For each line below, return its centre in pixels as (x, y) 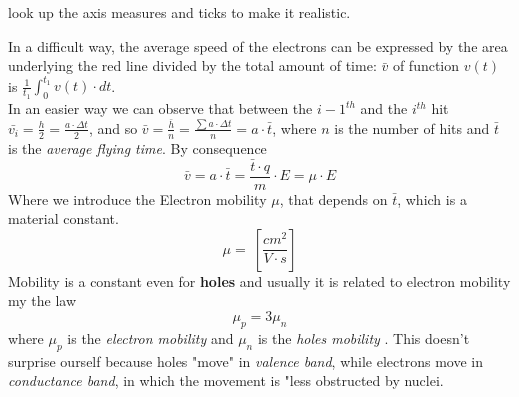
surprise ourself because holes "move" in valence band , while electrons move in (245, 360)
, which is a (432, 198)
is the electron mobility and (150, 337)
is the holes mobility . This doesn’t (363, 337)
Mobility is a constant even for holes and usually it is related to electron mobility (259, 280)
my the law (42, 300)
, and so (113, 127)
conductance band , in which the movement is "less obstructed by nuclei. (226, 380)
